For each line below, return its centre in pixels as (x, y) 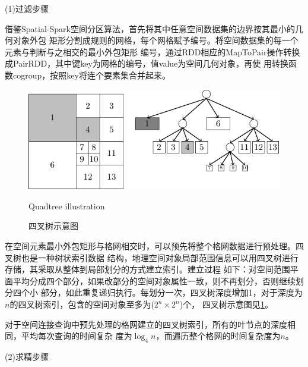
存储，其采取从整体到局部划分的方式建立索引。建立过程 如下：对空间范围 (147, 269)
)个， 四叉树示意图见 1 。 (226, 304)
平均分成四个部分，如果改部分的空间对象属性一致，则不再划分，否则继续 (154, 280)
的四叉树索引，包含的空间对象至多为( (82, 304)
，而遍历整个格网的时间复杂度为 (218, 336)
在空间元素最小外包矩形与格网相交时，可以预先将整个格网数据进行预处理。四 (154, 246)
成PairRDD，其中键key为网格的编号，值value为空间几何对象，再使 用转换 (147, 63)
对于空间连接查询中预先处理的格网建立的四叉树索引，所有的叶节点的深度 (146, 324)
